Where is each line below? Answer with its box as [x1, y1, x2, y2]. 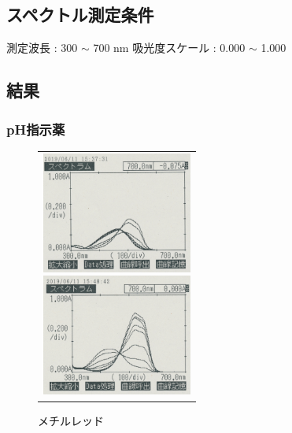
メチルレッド [38, 412, 104, 428]
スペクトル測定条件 [6, 2, 154, 27]
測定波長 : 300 [6, 39, 78, 56]
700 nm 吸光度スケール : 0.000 [93, 39, 246, 56]
